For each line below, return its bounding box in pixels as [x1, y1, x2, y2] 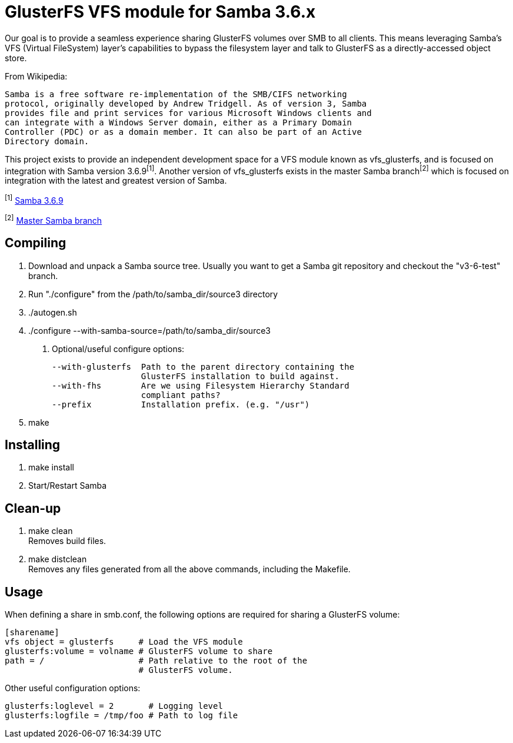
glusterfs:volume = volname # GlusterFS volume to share [5, 646, 273, 656]
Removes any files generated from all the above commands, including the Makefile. [28, 564, 351, 575]
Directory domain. [5, 136, 89, 146]
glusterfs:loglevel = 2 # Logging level [5, 701, 223, 711]
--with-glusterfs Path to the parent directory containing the [52, 361, 355, 371]
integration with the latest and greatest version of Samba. [5, 175, 227, 186]
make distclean [28, 554, 87, 565]
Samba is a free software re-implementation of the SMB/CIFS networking [5, 89, 347, 99]
